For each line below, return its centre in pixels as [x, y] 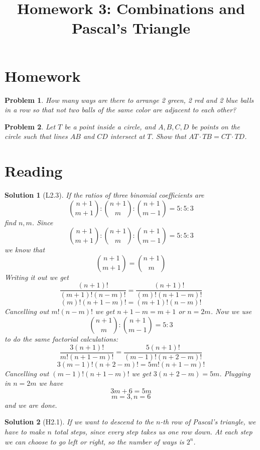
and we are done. [31, 405]
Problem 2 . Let [30, 126]
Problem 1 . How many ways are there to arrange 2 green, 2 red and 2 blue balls [129, 100]
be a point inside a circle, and [110, 126]
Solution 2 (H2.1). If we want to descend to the [79, 422]
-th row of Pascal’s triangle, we [208, 422]
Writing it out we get [37, 277]
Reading [34, 171]
